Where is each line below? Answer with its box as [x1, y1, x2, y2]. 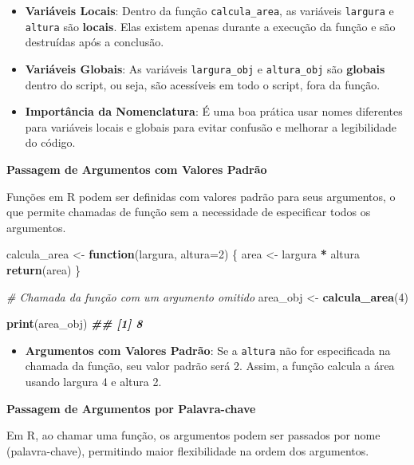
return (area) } [6, 261, 81, 278]
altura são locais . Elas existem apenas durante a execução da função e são [25, 18, 396, 34]
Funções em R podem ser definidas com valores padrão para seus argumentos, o [6, 187, 396, 204]
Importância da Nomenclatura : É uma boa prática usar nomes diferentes [25, 103, 403, 120]
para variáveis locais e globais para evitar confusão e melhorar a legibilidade [25, 118, 397, 135]
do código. [25, 134, 76, 151]
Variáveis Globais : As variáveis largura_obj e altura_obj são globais [25, 60, 385, 77]
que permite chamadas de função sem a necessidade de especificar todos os [6, 203, 371, 220]
